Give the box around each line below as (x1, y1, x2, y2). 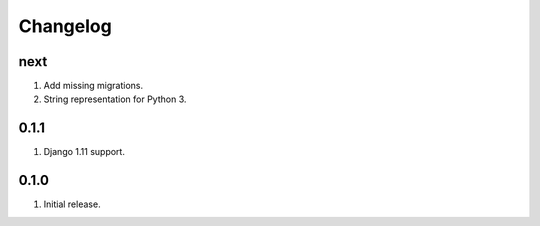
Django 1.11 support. (43, 146, 125, 158)
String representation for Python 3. (43, 93, 187, 105)
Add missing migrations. (43, 80, 144, 92)
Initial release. (43, 198, 101, 210)
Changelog (18, 15, 112, 37)
